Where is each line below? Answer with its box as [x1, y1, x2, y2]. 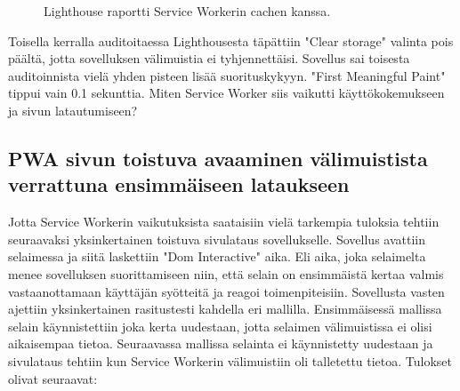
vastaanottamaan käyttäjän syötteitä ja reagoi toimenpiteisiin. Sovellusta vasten [8, 282, 445, 300]
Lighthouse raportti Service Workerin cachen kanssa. [44, 2, 331, 20]
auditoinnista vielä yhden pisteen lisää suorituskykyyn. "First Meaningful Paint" [8, 66, 446, 84]
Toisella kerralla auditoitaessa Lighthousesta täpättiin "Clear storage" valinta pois [8, 31, 454, 50]
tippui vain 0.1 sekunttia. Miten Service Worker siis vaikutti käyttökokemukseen [8, 84, 445, 102]
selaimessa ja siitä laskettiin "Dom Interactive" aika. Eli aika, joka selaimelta [8, 247, 426, 266]
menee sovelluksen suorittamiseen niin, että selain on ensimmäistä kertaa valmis [8, 264, 444, 283]
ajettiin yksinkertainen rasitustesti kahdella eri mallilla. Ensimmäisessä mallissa [8, 299, 442, 318]
